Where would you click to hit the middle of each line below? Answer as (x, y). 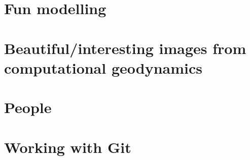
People (28, 107)
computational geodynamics (103, 67)
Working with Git (68, 147)
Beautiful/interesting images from (125, 48)
